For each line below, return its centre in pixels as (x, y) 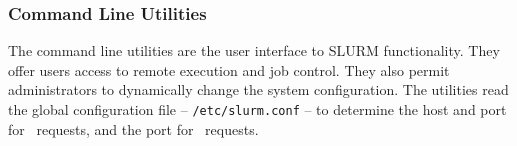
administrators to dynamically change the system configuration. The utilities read (258, 89)
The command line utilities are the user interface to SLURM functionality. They (254, 50)
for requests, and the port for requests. (133, 128)
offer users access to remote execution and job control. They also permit (229, 69)
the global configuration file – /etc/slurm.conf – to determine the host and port (257, 109)
